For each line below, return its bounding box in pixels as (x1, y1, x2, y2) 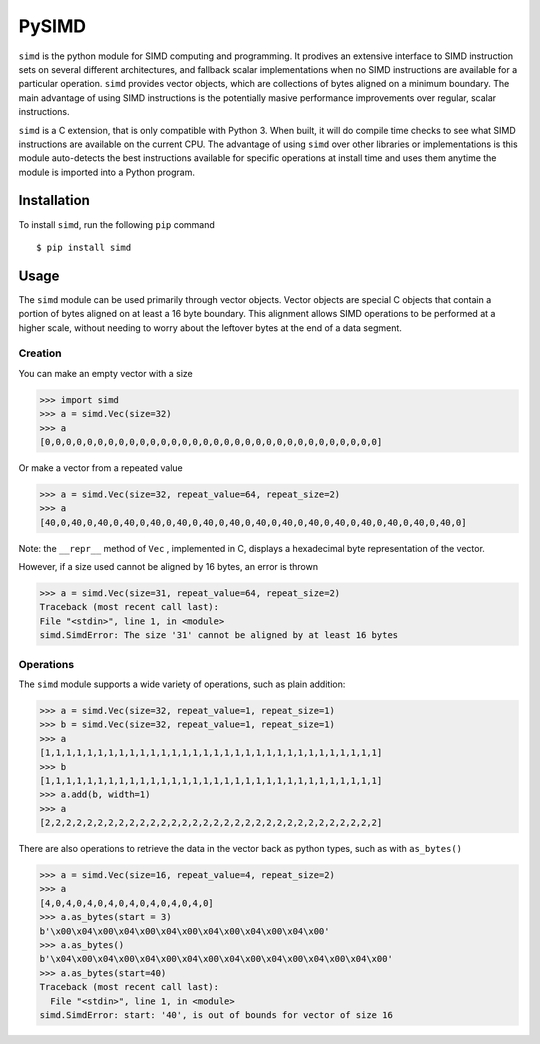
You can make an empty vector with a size (18, 367, 194, 379)
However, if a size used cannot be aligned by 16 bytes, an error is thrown (18, 561, 319, 573)
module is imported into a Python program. (18, 166, 195, 178)
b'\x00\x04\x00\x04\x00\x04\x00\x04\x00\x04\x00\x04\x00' (39, 925, 330, 937)
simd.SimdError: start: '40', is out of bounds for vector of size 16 (39, 1009, 394, 1020)
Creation (18, 346, 62, 360)
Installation (18, 192, 90, 209)
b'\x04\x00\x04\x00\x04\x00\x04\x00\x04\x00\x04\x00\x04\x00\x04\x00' (39, 953, 394, 965)
